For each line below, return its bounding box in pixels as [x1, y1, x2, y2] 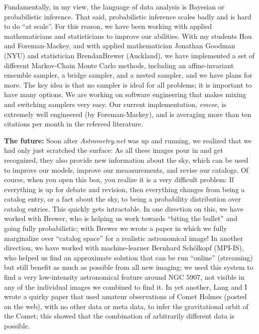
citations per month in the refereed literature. [4, 118, 143, 129]
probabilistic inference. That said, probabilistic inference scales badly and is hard [4, 11, 252, 21]
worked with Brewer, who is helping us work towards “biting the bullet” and [4, 213, 238, 223]
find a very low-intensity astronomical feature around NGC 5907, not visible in [4, 272, 245, 282]
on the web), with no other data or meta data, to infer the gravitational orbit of [4, 301, 249, 311]
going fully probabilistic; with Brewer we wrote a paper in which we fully [4, 223, 227, 233]
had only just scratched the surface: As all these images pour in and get [4, 145, 224, 155]
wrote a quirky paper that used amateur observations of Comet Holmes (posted [4, 291, 247, 302]
